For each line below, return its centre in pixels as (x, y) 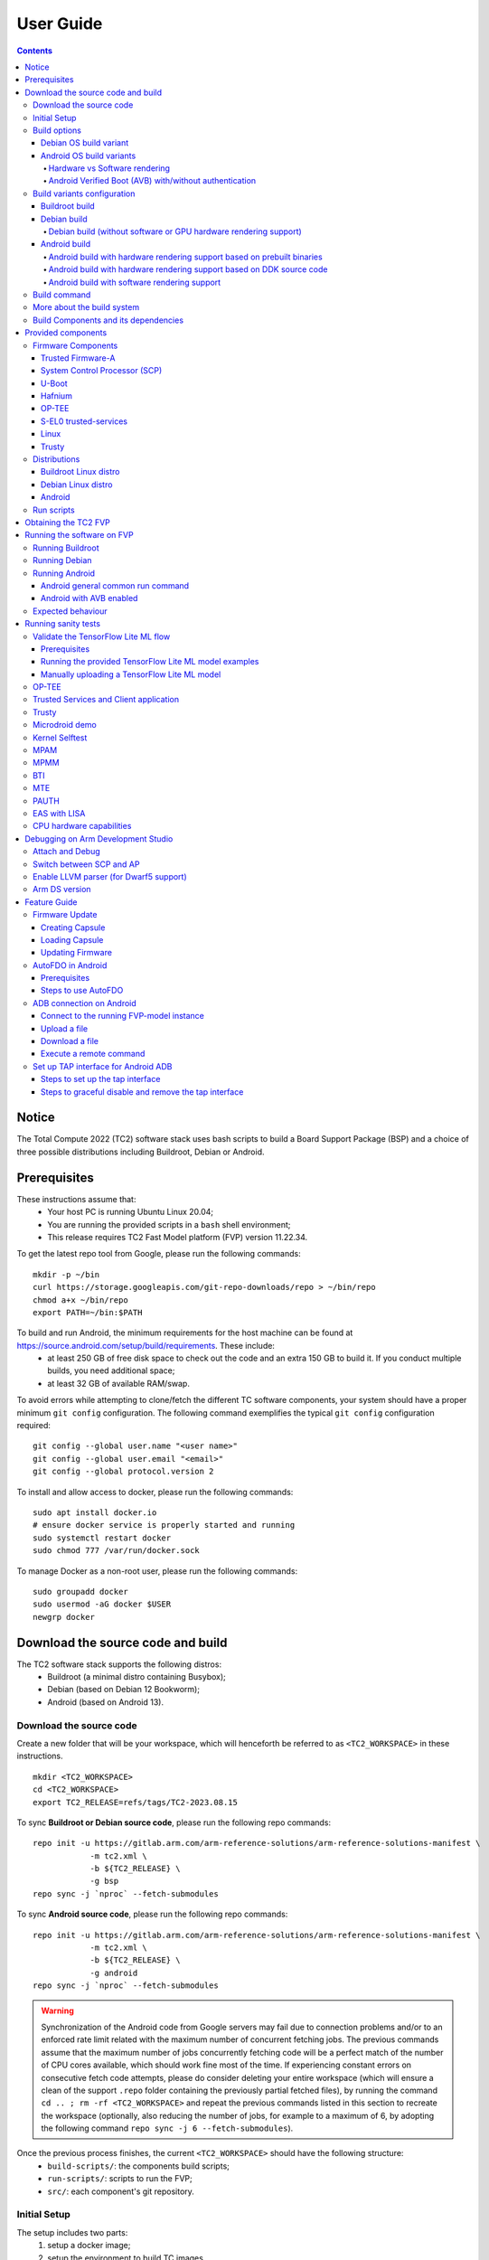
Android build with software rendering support (135, 282)
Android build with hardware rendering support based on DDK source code (188, 269)
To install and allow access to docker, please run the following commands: (155, 1492)
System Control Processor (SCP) (102, 371)
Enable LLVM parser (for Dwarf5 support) (110, 876)
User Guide (60, 24)
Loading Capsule (72, 939)
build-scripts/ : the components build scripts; (138, 2166)
